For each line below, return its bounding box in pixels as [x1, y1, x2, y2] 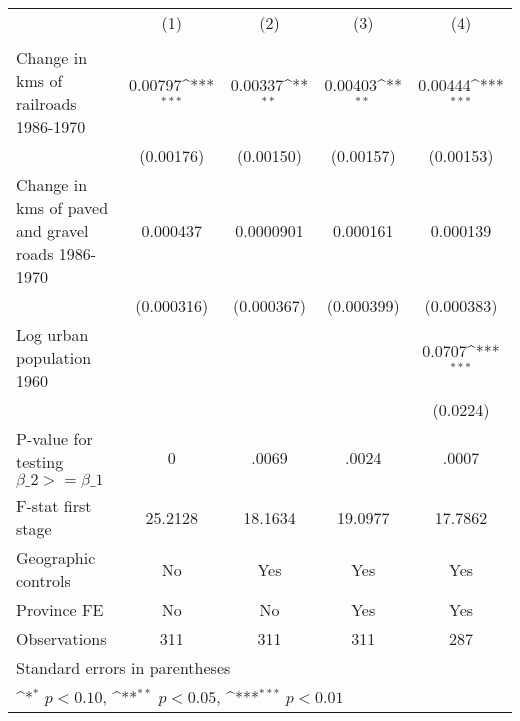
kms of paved [16, 196, 109, 219]
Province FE [16, 598, 104, 621]
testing [16, 450, 64, 473]
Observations [16, 627, 107, 650]
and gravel [16, 219, 89, 242]
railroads [16, 92, 77, 115]
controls [16, 569, 71, 592]
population [16, 346, 92, 369]
